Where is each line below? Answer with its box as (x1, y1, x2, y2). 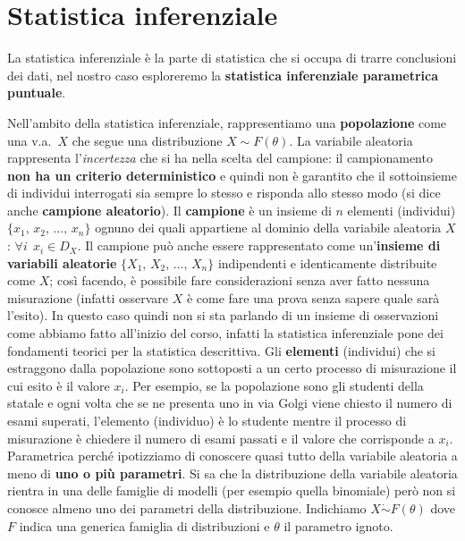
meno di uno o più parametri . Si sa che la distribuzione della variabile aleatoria (7, 463, 458, 482)
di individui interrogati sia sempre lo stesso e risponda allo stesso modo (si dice (7, 183, 441, 202)
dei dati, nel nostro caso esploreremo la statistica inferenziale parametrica (7, 65, 439, 84)
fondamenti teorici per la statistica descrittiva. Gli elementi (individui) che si (7, 341, 436, 359)
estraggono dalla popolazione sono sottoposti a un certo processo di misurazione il (7, 359, 457, 377)
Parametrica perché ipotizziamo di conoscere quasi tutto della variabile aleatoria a (7, 446, 458, 465)
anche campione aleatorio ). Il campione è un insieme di (7, 200, 332, 219)
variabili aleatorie (7, 253, 117, 272)
